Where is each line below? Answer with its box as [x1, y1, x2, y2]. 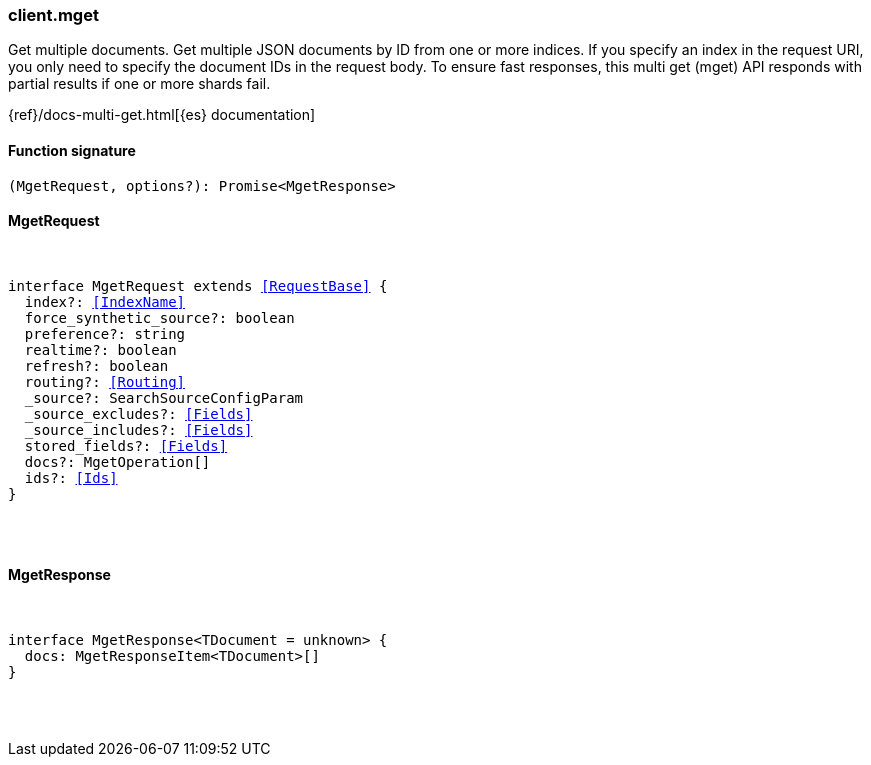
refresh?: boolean [24, 357, 169, 374]
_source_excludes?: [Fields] [24, 405, 253, 422]
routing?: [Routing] [24, 373, 186, 390]
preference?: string [24, 325, 186, 342]
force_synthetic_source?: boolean [24, 309, 295, 326]
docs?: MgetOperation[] [24, 453, 211, 470]
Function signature [8, 141, 136, 159]
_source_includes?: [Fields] [24, 421, 253, 438]
